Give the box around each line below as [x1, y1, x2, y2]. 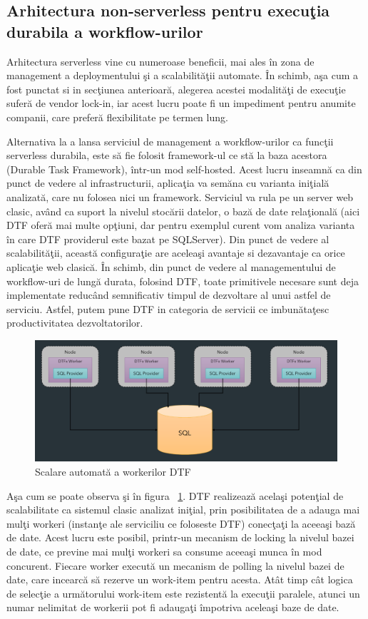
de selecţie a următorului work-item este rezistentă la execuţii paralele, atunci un [6, 585, 360, 600]
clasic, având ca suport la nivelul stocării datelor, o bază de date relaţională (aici [6, 203, 360, 218]
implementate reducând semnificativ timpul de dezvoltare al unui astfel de [6, 287, 331, 302]
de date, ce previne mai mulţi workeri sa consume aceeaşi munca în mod [6, 544, 322, 559]
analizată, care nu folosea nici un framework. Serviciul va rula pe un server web [6, 189, 354, 204]
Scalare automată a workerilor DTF [35, 464, 191, 479]
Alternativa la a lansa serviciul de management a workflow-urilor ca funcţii [6, 133, 334, 148]
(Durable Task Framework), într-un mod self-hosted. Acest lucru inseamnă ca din [6, 161, 362, 176]
